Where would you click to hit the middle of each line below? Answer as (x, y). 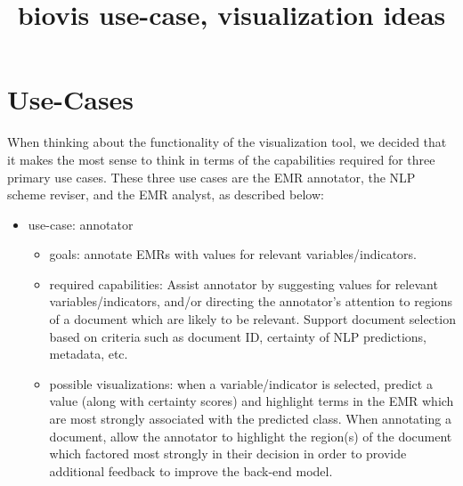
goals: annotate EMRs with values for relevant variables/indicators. (233, 254)
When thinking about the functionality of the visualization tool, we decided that (227, 142)
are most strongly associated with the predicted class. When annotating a (250, 419)
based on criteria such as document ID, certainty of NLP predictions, (238, 336)
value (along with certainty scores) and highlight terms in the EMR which (252, 401)
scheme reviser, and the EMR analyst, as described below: (166, 194)
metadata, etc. (89, 354)
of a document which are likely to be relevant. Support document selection (252, 319)
